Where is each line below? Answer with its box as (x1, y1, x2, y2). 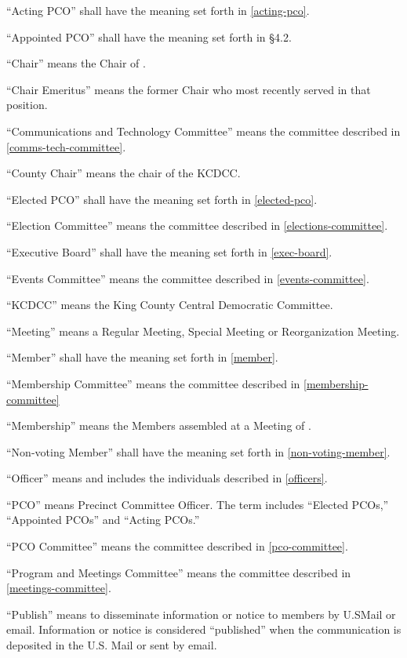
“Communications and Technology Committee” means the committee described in (6, 122, 401, 139)
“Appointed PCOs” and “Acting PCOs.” (6, 511, 200, 528)
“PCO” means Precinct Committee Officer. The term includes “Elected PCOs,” (6, 496, 389, 512)
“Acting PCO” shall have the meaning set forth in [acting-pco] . (6, 2, 310, 18)
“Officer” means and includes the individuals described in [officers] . (6, 470, 328, 486)
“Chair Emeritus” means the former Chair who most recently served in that (6, 81, 371, 97)
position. (6, 96, 48, 113)
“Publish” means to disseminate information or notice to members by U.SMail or (6, 605, 396, 622)
